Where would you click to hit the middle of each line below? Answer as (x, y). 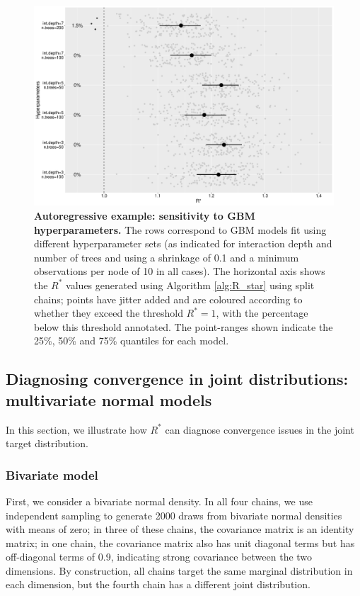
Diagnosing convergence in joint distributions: (177, 379)
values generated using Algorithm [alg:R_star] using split (190, 285)
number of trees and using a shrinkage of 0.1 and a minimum (167, 257)
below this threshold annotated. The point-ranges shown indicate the (184, 326)
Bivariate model (52, 474)
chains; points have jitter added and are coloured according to (168, 299)
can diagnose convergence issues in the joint (260, 429)
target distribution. (47, 443)
